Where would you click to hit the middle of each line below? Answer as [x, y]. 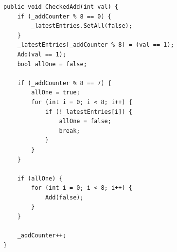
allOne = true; [56, 93]
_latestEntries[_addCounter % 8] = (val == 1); [96, 45]
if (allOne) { [40, 178]
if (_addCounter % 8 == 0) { [64, 16]
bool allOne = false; [52, 64]
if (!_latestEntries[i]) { [88, 112]
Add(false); [64, 197]
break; [70, 131]
